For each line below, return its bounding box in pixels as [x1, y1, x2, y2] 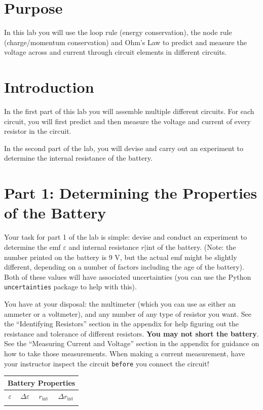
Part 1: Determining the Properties [4, 182, 257, 203]
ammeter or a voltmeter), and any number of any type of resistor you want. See [4, 308, 252, 319]
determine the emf [4, 241, 61, 252]
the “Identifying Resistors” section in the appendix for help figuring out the [4, 318, 239, 329]
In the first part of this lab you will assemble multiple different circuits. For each [4, 106, 254, 117]
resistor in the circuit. [4, 126, 71, 136]
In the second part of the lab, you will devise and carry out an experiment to [4, 142, 244, 153]
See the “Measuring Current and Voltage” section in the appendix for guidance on [4, 338, 259, 349]
